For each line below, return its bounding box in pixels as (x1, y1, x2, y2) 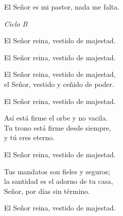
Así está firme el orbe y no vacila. (4, 113, 108, 123)
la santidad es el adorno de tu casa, (4, 176, 113, 186)
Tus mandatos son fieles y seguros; (4, 166, 110, 176)
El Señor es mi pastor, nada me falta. (4, 2, 119, 12)
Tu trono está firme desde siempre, (4, 122, 111, 133)
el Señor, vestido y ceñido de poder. (4, 78, 114, 89)
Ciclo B (4, 18, 28, 29)
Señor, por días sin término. (4, 185, 90, 196)
